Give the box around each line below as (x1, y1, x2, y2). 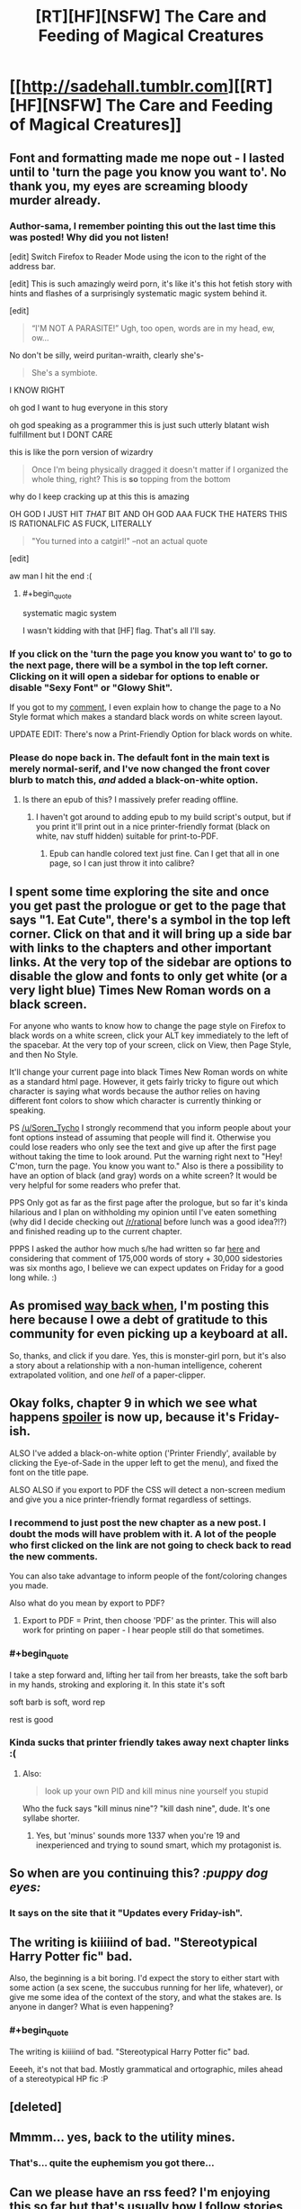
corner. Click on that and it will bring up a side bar (9, 926, 292, 941)
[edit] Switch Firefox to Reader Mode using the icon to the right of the (9, 250, 267, 262)
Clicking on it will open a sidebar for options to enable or (9, 669, 261, 682)
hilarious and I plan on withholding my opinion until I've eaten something (9, 1207, 277, 1218)
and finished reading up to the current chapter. (9, 1226, 182, 1237)
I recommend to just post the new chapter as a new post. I (9, 1516, 267, 1529)
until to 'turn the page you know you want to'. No (9, 164, 288, 179)
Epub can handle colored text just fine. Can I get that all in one (49, 849, 280, 859)
